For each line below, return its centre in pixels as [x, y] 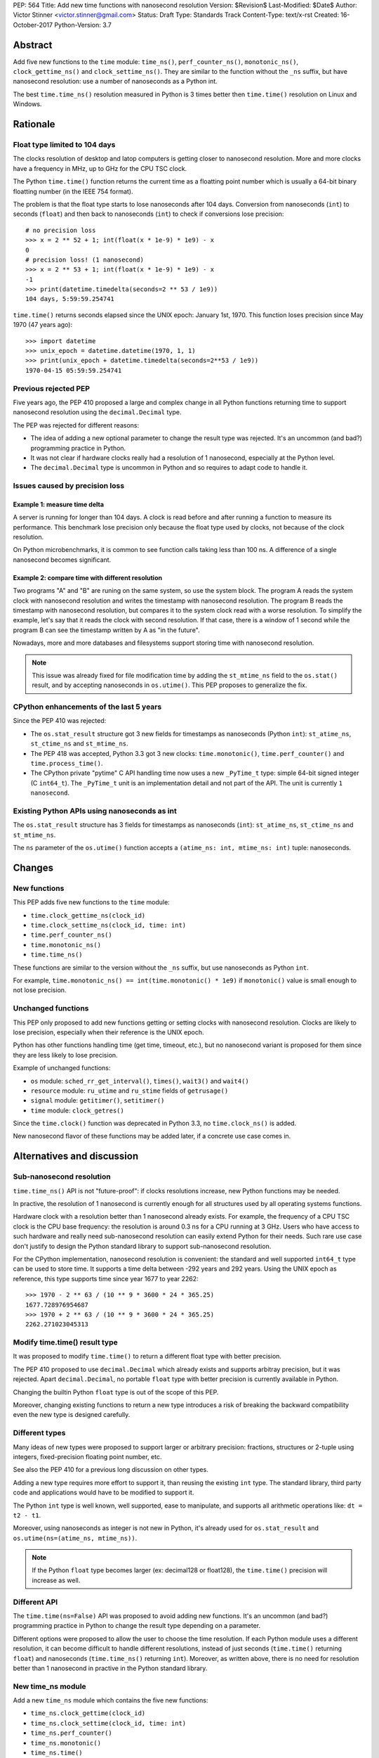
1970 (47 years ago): [43, 325]
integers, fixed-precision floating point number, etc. [87, 1456]
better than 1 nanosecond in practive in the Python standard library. [110, 1668]
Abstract [33, 45]
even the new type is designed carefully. [72, 1415]
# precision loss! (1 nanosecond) [85, 259]
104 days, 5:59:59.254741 [70, 299]
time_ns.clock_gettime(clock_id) [88, 1713]
